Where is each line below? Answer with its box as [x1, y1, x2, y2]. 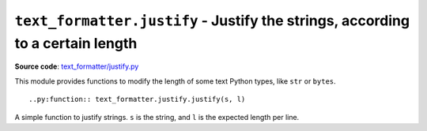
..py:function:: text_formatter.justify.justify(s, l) [28, 95, 246, 104]
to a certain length [14, 34, 138, 52]
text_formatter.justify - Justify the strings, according [14, 12, 410, 29]
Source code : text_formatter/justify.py [14, 62, 139, 71]
